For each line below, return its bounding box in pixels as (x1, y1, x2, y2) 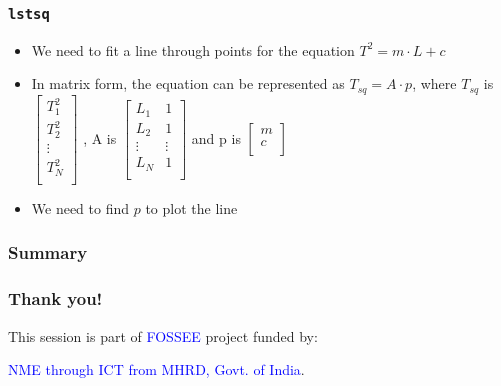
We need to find (31, 197, 130, 218)
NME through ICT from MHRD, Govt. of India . (8, 359, 305, 380)
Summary (8, 240, 88, 265)
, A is (83, 127, 117, 148)
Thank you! (8, 286, 103, 311)
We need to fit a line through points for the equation (31, 39, 355, 60)
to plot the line (145, 197, 238, 218)
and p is (191, 127, 241, 148)
